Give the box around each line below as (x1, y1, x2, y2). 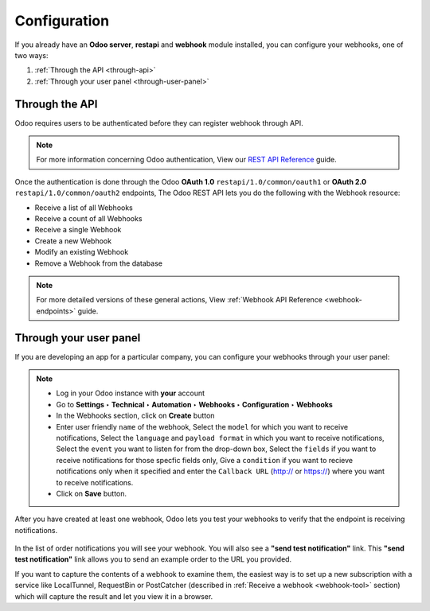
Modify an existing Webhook (34, 247, 129, 257)
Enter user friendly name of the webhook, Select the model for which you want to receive (56, 422, 349, 431)
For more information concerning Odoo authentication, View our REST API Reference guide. (36, 155, 338, 165)
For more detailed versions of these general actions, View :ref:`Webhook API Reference (36, 295, 322, 305)
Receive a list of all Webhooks (34, 203, 133, 212)
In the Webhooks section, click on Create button (56, 411, 215, 421)
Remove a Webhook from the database (34, 259, 163, 268)
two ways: (14, 50, 49, 60)
